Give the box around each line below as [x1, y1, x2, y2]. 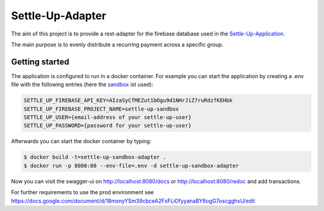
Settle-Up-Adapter [11, 9, 106, 22]
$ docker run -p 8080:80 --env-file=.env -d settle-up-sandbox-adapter [23, 162, 239, 169]
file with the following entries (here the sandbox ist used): [11, 81, 154, 88]
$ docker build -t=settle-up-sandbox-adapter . [23, 154, 166, 161]
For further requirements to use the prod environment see [11, 189, 154, 196]
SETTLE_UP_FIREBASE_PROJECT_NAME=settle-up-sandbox [23, 105, 179, 112]
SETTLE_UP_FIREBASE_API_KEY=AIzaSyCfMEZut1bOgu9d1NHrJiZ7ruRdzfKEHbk [23, 97, 233, 104]
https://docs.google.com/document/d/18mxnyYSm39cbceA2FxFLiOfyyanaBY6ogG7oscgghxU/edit [11, 197, 255, 204]
